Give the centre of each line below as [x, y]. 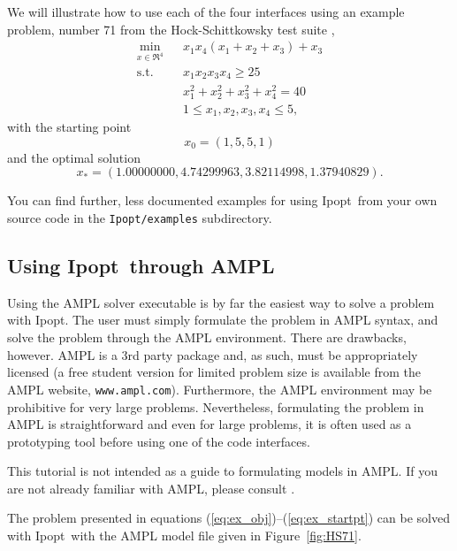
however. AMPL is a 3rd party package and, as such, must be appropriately [213, 354]
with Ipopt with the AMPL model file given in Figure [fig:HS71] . [184, 536]
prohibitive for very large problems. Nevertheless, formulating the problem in [216, 406]
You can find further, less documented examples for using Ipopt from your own [222, 200]
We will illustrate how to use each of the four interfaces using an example [206, 11]
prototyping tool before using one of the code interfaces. [159, 441]
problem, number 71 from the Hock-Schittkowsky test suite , [171, 29]
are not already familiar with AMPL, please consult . [151, 488]
